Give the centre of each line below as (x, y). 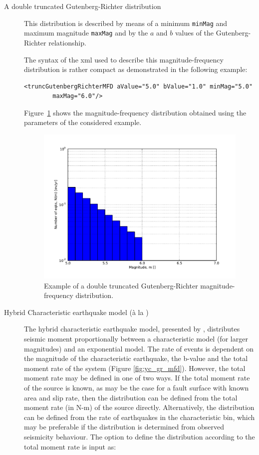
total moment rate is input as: (70, 446)
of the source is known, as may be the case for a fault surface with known (136, 387)
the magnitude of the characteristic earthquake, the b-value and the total (136, 358)
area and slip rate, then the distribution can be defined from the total (131, 397)
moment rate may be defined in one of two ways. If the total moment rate (137, 378)
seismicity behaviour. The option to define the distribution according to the (139, 436)
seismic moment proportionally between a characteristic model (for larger (136, 339)
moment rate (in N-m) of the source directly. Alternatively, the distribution (139, 407)
